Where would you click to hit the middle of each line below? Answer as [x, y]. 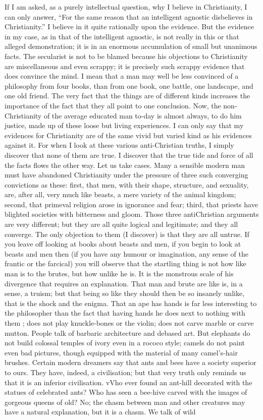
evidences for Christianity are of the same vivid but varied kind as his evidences [128, 135]
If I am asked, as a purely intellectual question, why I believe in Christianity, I [126, 7]
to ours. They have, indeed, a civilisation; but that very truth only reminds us [125, 372]
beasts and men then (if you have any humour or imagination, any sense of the [126, 253]
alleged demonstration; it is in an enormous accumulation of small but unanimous [131, 46]
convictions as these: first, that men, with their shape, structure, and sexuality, [127, 184]
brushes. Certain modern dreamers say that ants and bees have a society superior [130, 362]
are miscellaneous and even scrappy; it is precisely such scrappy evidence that [125, 66]
